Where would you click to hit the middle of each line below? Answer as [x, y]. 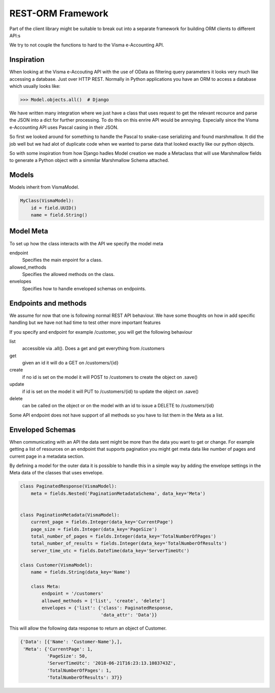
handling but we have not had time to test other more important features [85, 322]
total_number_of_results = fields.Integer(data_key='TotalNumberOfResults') [129, 544]
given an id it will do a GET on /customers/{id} [71, 363]
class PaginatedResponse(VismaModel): [68, 486]
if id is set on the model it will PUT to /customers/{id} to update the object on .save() [110, 391]
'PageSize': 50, [67, 656]
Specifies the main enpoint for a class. [62, 260]
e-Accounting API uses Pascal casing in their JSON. [64, 127]
